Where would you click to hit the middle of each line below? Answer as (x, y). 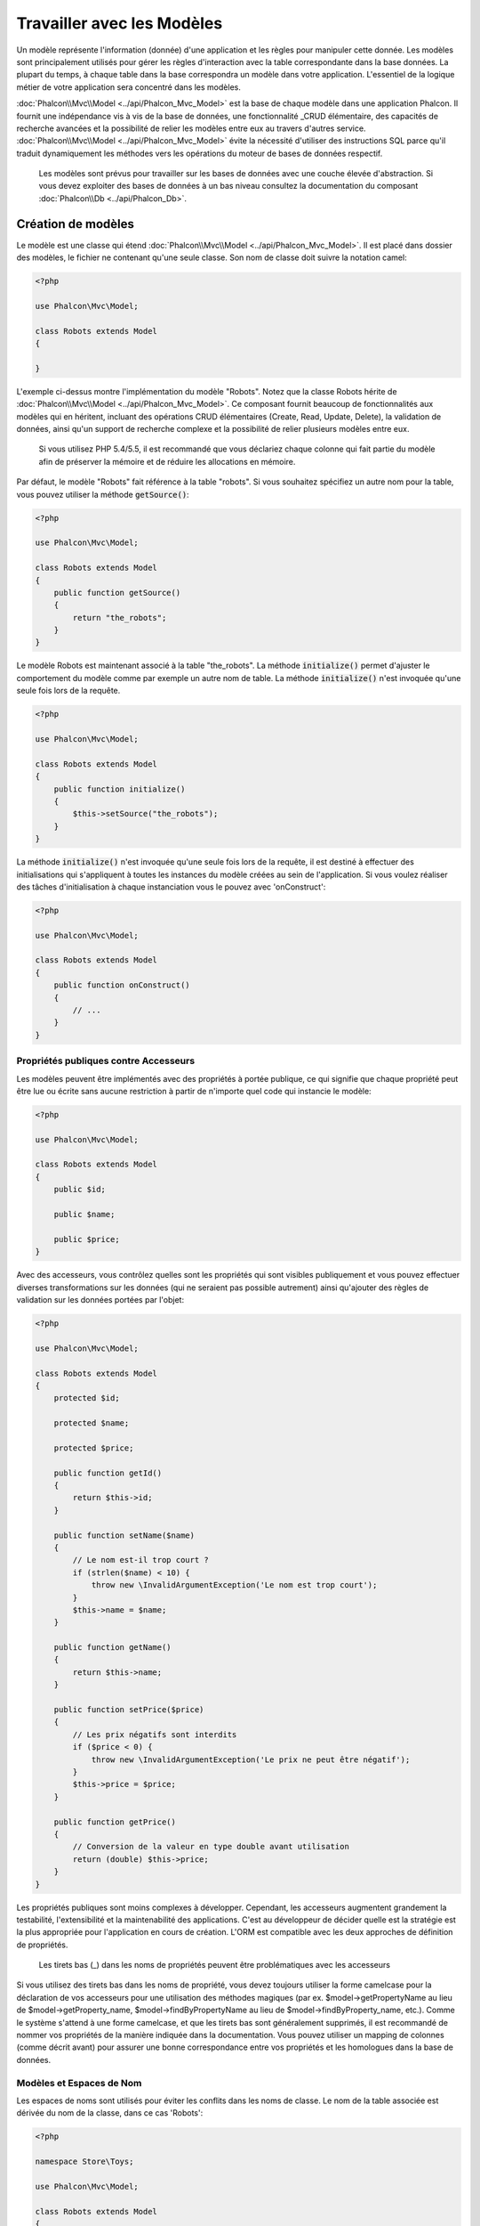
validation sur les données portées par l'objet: (100, 1299)
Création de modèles (76, 224)
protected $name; (92, 1423)
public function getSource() (117, 593)
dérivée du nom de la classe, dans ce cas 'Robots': (110, 2113)
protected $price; (94, 1448)
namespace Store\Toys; (84, 2162)
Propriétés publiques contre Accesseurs (106, 1061)
